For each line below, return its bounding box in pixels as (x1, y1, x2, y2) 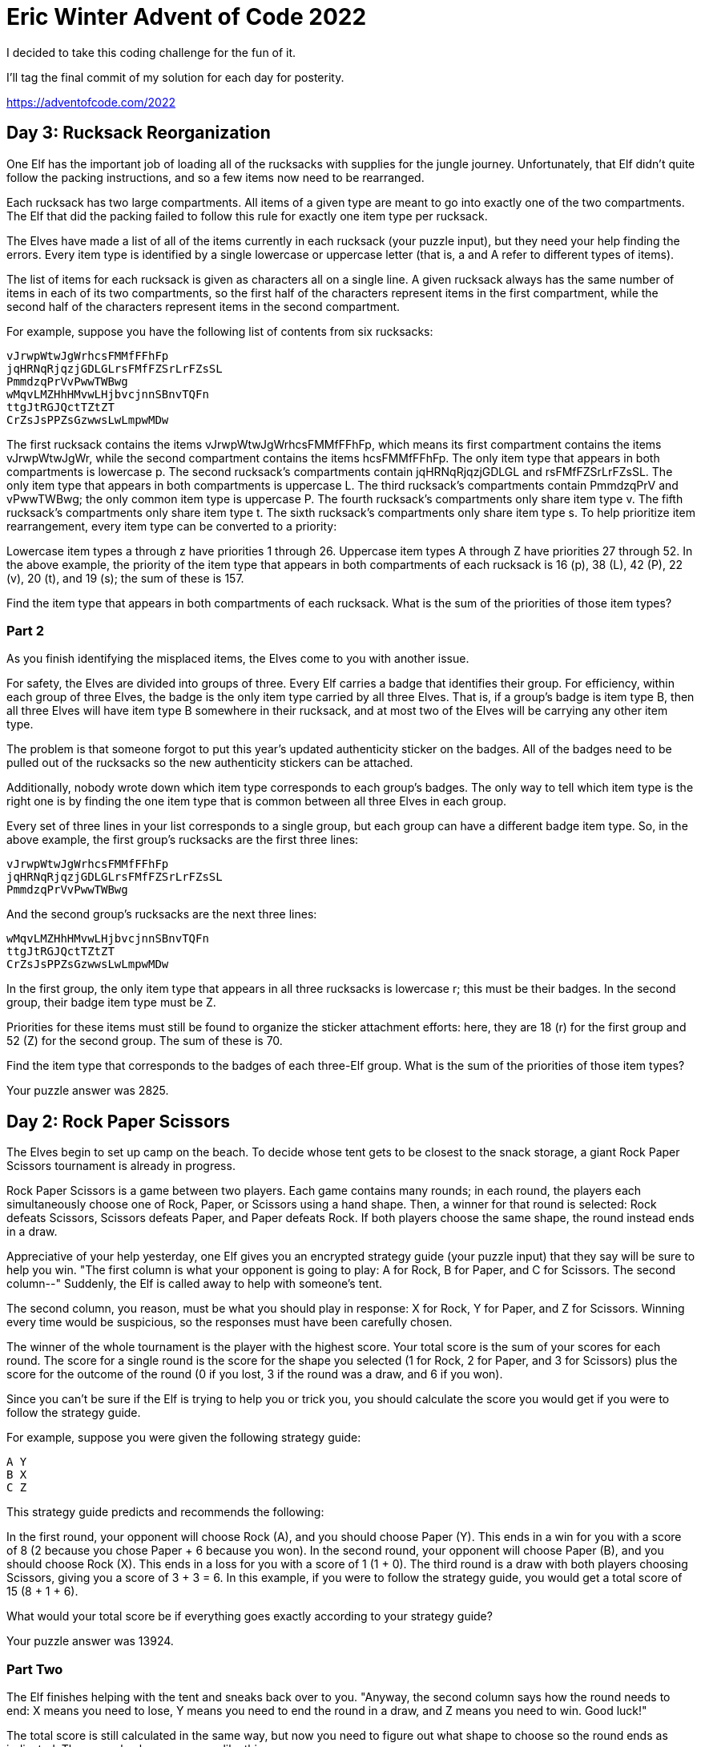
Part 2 (6, 622, 45, 639)
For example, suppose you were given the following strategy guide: (6, 1430, 361, 1445)
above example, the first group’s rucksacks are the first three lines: (6, 833, 359, 847)
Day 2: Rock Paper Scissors (6, 1111, 231, 1132)
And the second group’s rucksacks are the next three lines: (6, 907, 317, 922)
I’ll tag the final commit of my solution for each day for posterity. (6, 70, 344, 84)
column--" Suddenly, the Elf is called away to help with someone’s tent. (6, 1277, 383, 1291)
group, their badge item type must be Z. (6, 995, 216, 1010)
